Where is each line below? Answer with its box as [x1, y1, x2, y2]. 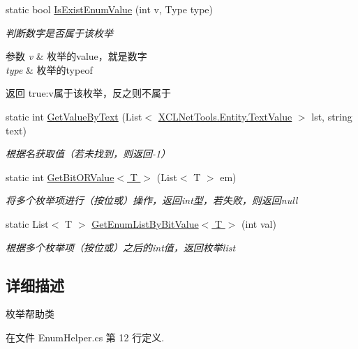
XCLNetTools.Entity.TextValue [158, 109, 292, 123]
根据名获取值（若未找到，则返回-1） [6, 146, 171, 161]
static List [6, 216, 49, 231]
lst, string [311, 109, 352, 123]
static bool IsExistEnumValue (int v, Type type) [6, 2, 214, 16]
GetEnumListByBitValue [91, 216, 199, 231]
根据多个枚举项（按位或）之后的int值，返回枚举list [6, 240, 236, 254]
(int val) [241, 216, 276, 231]
